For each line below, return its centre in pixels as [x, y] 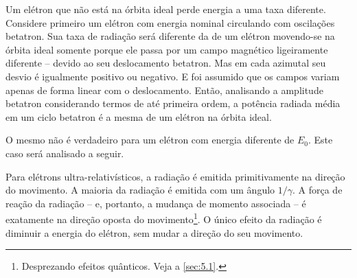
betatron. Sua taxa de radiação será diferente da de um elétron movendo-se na [170, 36]
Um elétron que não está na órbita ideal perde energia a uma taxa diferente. [166, 9]
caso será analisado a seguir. [65, 153]
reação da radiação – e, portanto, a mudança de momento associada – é [156, 203]
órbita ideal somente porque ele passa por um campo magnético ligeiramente [167, 49]
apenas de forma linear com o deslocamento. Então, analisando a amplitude [164, 90]
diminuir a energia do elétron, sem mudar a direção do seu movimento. [154, 232]
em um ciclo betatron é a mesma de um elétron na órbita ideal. [139, 116]
